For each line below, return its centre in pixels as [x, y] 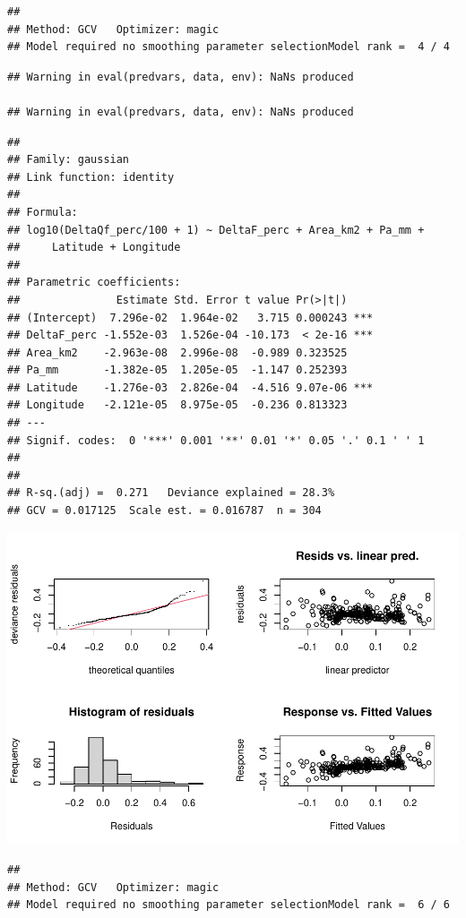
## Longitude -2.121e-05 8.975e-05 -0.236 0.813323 [177, 405]
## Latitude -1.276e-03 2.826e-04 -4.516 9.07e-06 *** [190, 387]
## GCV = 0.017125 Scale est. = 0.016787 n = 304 [164, 511]
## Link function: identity [91, 177]
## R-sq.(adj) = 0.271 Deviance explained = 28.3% [171, 493]
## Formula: [43, 212]
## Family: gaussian [69, 160]
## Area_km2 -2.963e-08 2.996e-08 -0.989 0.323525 [177, 352]
